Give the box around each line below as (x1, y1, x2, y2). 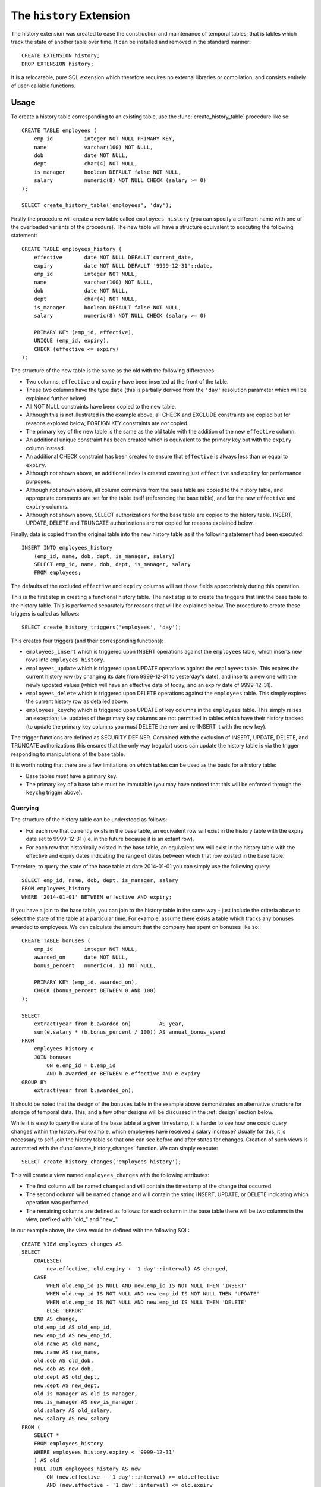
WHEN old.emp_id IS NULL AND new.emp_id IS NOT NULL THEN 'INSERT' (46, 1282, 247, 1289)
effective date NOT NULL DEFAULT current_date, (33, 254, 194, 261)
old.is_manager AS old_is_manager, (33, 1391, 138, 1397)
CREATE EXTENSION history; (21, 52, 100, 59)
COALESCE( (33, 1257, 62, 1264)
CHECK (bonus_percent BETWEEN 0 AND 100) (33, 987, 157, 994)
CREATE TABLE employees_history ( (21, 246, 122, 252)
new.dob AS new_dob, (33, 1365, 94, 1372)
